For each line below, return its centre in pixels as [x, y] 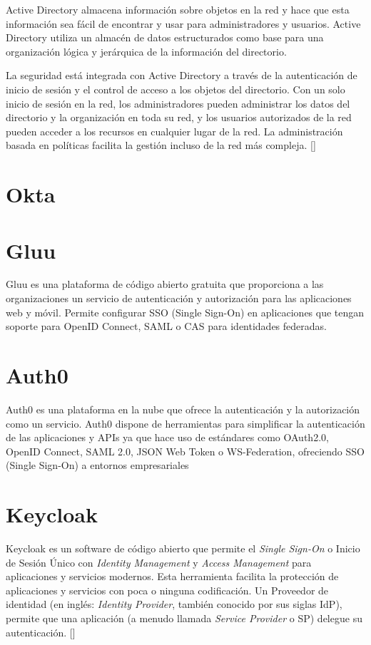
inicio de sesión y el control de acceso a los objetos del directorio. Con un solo [176, 89]
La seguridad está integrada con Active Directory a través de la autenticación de [182, 75]
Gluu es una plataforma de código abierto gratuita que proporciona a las [165, 284]
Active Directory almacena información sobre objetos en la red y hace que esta [178, 9]
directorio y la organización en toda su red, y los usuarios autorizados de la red [179, 117]
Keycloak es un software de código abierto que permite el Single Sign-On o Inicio [183, 548]
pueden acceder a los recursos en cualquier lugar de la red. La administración [174, 131]
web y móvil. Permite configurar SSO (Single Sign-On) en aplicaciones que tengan [185, 312]
